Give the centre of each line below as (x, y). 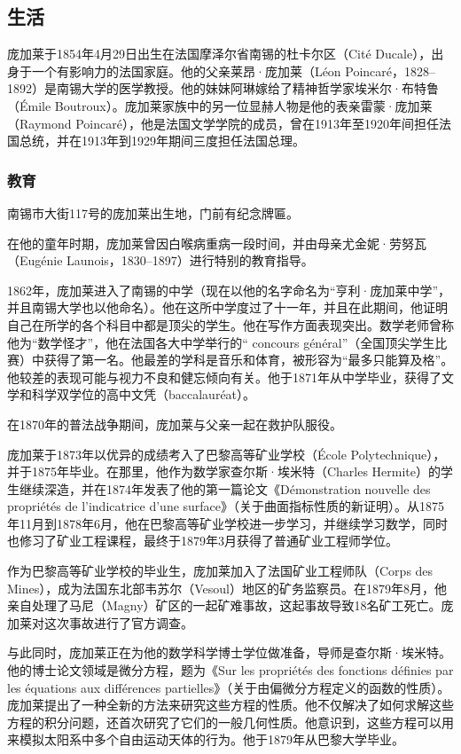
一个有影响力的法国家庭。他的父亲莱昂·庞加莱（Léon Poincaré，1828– (234, 71)
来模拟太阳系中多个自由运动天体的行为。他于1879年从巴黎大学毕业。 (206, 739)
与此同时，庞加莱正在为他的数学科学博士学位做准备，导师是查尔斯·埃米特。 (229, 652)
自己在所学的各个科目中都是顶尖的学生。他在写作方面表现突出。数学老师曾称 (230, 324)
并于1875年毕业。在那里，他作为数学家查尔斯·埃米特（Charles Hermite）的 (224, 471)
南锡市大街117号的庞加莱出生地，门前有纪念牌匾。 (153, 212)
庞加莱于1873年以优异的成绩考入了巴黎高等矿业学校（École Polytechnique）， (227, 454)
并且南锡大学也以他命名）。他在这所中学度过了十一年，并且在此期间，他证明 (227, 307)
